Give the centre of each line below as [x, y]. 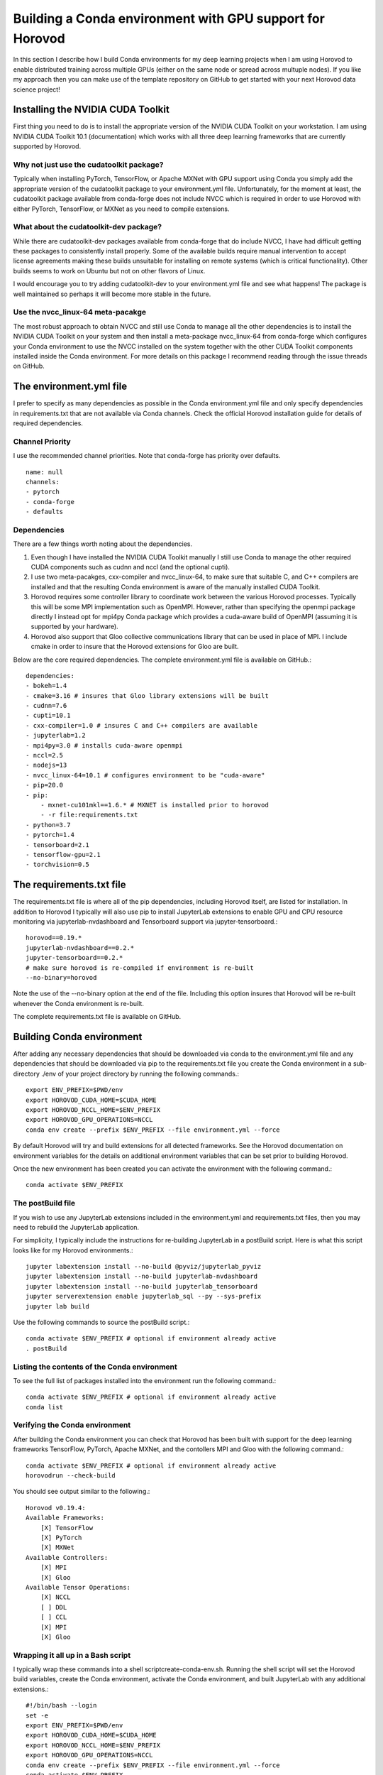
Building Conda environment [78, 1037]
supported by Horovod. [47, 146]
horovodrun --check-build [71, 1476]
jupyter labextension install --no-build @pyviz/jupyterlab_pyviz [144, 1267]
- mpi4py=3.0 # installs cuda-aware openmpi [105, 745]
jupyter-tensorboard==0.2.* [74, 958]
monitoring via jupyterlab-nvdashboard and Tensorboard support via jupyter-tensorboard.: [145, 922]
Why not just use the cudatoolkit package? [88, 165]
